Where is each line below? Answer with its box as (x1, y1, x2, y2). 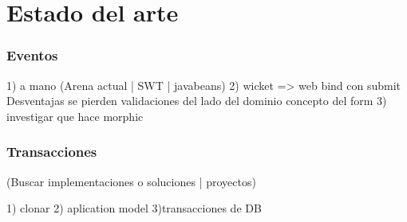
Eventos (6, 45, 58, 65)
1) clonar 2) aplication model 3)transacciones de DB (6, 200, 262, 216)
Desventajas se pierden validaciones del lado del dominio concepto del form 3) (6, 92, 387, 109)
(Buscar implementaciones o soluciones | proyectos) (6, 173, 256, 189)
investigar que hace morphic (6, 107, 144, 124)
